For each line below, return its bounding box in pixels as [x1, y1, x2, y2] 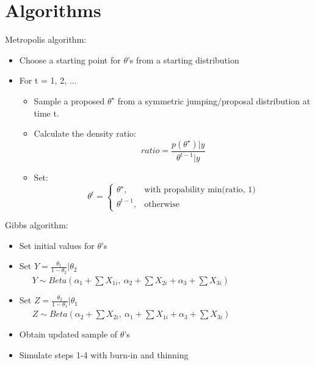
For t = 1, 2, [19, 74, 67, 87]
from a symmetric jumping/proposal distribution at [117, 94, 311, 107]
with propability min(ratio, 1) [144, 186, 256, 195]
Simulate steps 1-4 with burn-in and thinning [19, 348, 189, 361]
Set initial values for [19, 239, 95, 251]
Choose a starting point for [19, 53, 121, 66]
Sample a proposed [34, 94, 105, 107]
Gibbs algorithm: [5, 219, 68, 231]
